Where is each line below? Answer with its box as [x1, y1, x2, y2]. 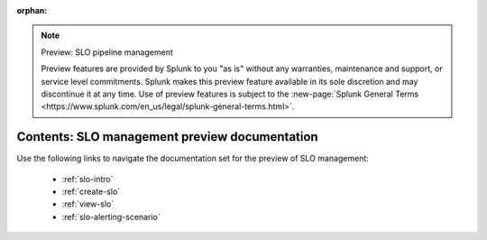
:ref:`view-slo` [61, 198, 115, 209]
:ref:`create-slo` [61, 186, 121, 198]
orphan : [16, 5, 48, 15]
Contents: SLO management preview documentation [16, 129, 319, 144]
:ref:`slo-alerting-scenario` [61, 211, 161, 222]
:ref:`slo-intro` [61, 173, 114, 184]
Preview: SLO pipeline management [41, 46, 173, 58]
